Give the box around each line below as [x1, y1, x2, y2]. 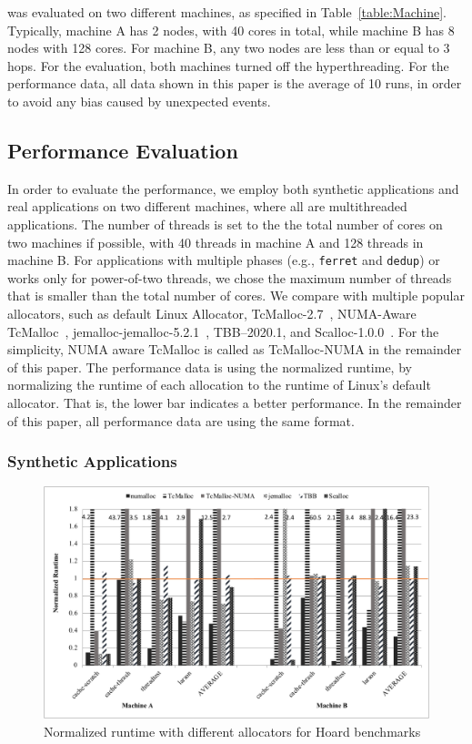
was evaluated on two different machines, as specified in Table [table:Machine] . [7, 3, 447, 21]
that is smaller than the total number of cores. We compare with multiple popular [7, 286, 465, 305]
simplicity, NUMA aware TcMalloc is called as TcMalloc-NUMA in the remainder [7, 340, 462, 359]
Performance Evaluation [7, 136, 238, 164]
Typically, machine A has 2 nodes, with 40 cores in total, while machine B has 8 [7, 20, 455, 39]
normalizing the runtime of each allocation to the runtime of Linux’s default [7, 375, 431, 394]
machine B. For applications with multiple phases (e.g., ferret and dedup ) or [7, 250, 440, 270]
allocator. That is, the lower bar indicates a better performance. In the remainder [7, 392, 462, 412]
